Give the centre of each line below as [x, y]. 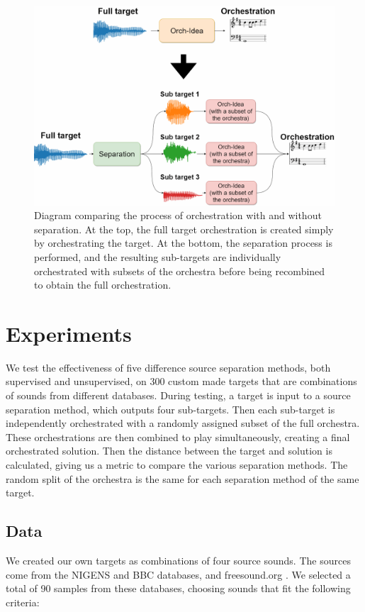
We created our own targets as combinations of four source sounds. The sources [178, 560]
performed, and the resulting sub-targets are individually [158, 256]
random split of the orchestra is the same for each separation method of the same [182, 478]
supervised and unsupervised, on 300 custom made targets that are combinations [181, 381]
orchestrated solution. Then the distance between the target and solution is [169, 451]
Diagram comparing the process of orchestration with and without [178, 215]
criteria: [23, 602]
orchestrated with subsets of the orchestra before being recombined [180, 271]
